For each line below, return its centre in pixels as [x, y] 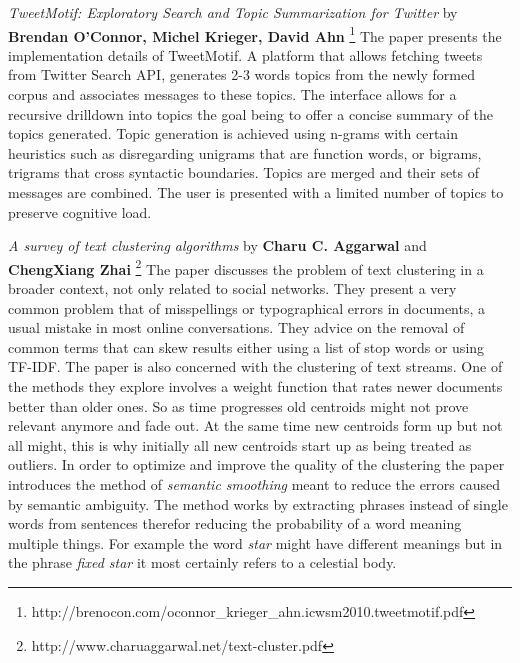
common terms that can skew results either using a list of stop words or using [246, 346]
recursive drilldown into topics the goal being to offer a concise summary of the [251, 113]
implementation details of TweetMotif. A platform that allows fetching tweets [245, 54]
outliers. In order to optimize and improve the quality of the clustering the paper [256, 464]
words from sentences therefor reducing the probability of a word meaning [235, 523]
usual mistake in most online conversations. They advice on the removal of [236, 327]
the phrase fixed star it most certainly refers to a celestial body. [202, 562]
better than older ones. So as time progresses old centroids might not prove [238, 405]
